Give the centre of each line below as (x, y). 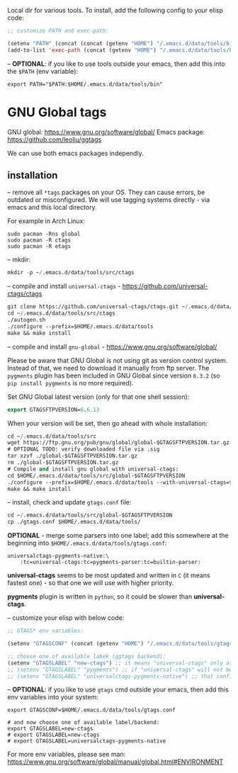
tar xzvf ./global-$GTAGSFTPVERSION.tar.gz (73, 456)
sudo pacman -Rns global (44, 234)
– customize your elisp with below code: (66, 618)
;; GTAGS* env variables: (45, 631)
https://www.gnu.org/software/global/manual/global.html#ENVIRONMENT (115, 762)
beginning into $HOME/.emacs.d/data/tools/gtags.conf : (87, 543)
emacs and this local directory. (52, 208)
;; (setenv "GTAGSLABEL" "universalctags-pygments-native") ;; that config (121, 676)
